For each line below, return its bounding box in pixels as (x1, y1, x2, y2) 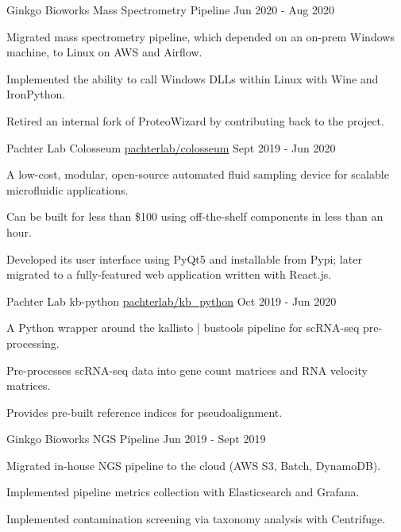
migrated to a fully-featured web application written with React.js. (6, 266, 332, 283)
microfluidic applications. (6, 181, 129, 198)
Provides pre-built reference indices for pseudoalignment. (6, 403, 283, 420)
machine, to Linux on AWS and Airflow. (6, 44, 202, 60)
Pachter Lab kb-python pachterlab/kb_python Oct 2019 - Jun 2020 (6, 292, 337, 309)
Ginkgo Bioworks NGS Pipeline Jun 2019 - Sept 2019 (6, 430, 266, 447)
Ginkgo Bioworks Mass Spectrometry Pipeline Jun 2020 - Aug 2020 (6, 2, 334, 17)
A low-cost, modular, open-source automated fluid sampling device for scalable (6, 166, 389, 183)
